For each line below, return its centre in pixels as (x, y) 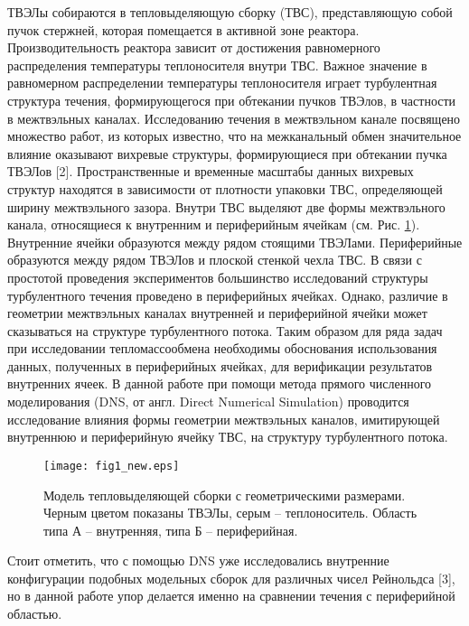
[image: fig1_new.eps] (112, 466)
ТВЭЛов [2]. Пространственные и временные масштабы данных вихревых (211, 171)
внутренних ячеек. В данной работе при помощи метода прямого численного (220, 383)
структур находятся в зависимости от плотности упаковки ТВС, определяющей (225, 188)
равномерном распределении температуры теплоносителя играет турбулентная (222, 83)
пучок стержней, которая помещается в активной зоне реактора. (183, 29)
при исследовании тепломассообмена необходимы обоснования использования (222, 348)
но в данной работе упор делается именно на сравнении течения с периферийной (231, 596)
